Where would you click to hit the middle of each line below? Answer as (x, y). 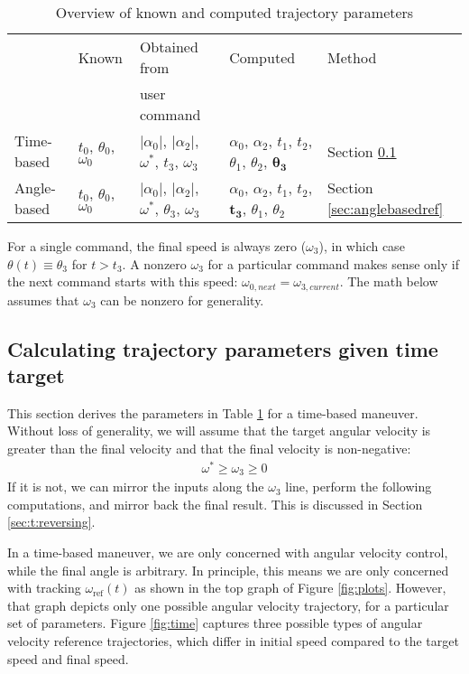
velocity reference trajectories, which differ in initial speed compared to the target (233, 640)
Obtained (169, 47)
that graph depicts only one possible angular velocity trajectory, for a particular (228, 605)
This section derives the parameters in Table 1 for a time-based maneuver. (213, 412)
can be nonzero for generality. (182, 300)
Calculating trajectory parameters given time (223, 348)
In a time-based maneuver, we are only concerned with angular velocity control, (228, 552)
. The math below (389, 281)
